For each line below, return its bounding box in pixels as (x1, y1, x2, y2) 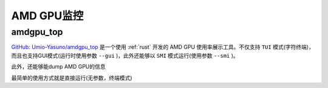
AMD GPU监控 (11, 9, 84, 22)
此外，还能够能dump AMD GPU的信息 (11, 63, 106, 71)
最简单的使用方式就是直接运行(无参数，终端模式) (11, 74, 133, 81)
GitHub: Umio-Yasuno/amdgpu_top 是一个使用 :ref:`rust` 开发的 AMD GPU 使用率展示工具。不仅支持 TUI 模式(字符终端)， (11, 43, 314, 51)
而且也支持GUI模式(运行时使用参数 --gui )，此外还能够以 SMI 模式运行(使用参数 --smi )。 (11, 52, 239, 59)
